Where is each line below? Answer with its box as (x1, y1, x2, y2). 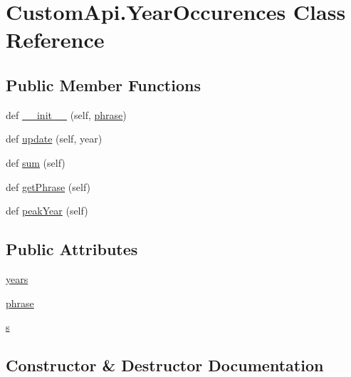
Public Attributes (6, 238, 138, 260)
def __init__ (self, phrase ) (6, 107, 127, 122)
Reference (6, 25, 105, 54)
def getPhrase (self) (6, 179, 91, 194)
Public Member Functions (6, 73, 201, 95)
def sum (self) (6, 155, 66, 170)
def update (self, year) (6, 131, 103, 146)
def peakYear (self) (6, 203, 88, 218)
